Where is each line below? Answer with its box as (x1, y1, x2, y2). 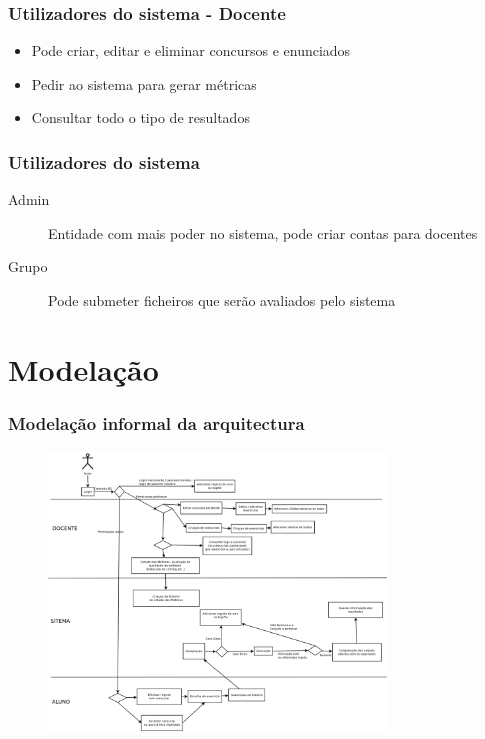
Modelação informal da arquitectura (8, 410, 305, 435)
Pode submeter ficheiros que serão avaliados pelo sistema (48, 290, 396, 310)
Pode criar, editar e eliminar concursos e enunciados (31, 40, 351, 61)
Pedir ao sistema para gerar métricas (31, 73, 257, 94)
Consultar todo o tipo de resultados (31, 107, 250, 128)
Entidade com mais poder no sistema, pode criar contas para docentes (48, 222, 478, 243)
